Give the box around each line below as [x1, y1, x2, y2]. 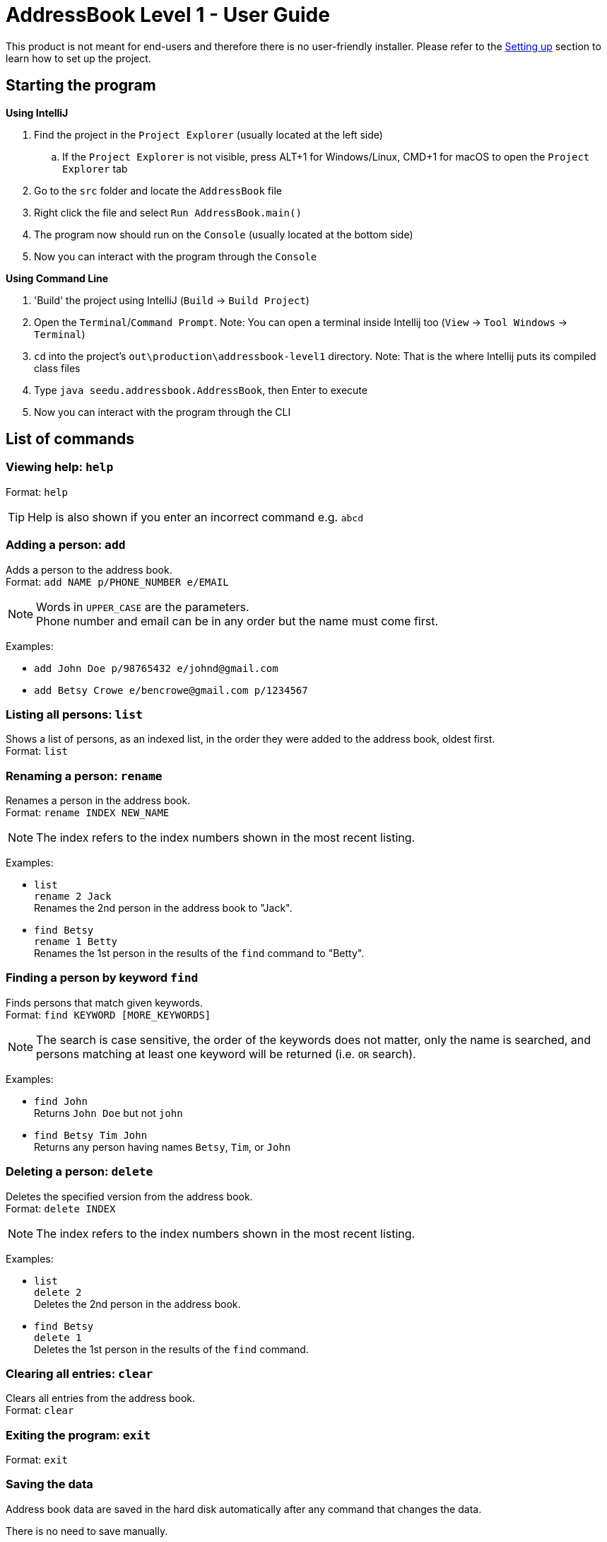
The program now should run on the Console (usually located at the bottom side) [34, 228, 413, 240]
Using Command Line [6, 272, 109, 284]
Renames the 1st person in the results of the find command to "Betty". [34, 947, 365, 960]
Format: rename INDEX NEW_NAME [6, 806, 170, 819]
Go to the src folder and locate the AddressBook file [34, 184, 282, 197]
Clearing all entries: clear [6, 1366, 153, 1381]
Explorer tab [62, 162, 128, 175]
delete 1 [34, 1331, 82, 1343]
